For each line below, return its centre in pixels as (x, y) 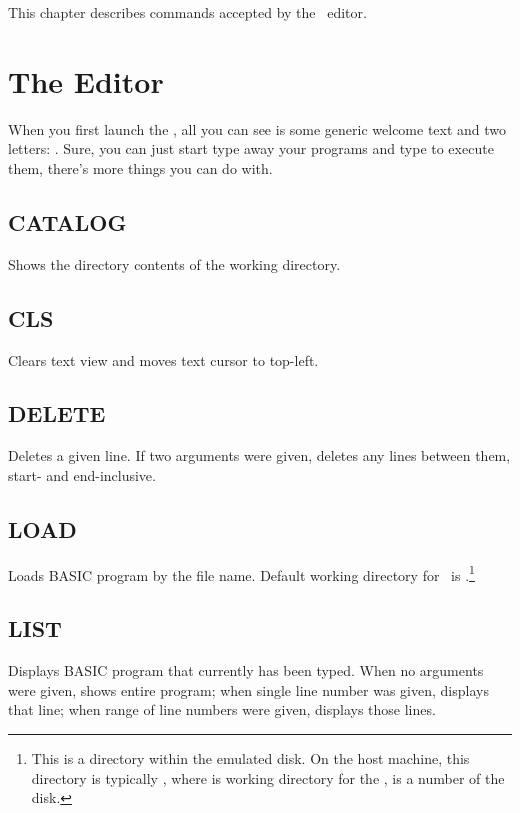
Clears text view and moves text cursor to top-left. (163, 359)
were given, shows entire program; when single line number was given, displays (248, 689)
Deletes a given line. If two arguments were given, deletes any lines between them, (259, 455)
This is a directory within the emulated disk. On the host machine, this (250, 757)
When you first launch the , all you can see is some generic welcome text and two (257, 128)
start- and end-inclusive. (82, 474)
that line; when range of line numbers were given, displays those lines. (222, 709)
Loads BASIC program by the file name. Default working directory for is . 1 (241, 573)
